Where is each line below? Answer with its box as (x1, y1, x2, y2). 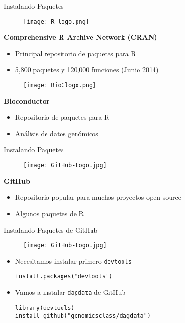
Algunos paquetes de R (15, 208, 84, 218)
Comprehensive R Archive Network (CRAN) (4, 32, 157, 42)
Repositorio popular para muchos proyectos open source (15, 192, 181, 202)
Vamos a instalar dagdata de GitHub (15, 287, 126, 297)
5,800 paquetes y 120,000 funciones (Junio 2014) (15, 65, 159, 75)
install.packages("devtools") (15, 273, 113, 280)
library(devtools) (15, 304, 75, 311)
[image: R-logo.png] (23, 18, 90, 25)
